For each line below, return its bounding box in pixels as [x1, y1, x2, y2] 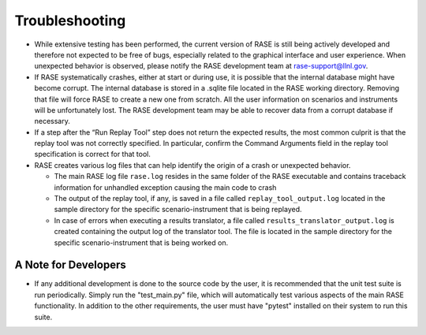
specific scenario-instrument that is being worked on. [54, 237, 229, 248]
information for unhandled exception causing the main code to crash [54, 182, 277, 192]
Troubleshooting [14, 12, 126, 29]
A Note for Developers [14, 259, 126, 272]
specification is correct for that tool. [34, 150, 151, 159]
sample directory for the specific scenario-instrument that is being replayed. [54, 205, 302, 214]
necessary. [34, 117, 71, 126]
